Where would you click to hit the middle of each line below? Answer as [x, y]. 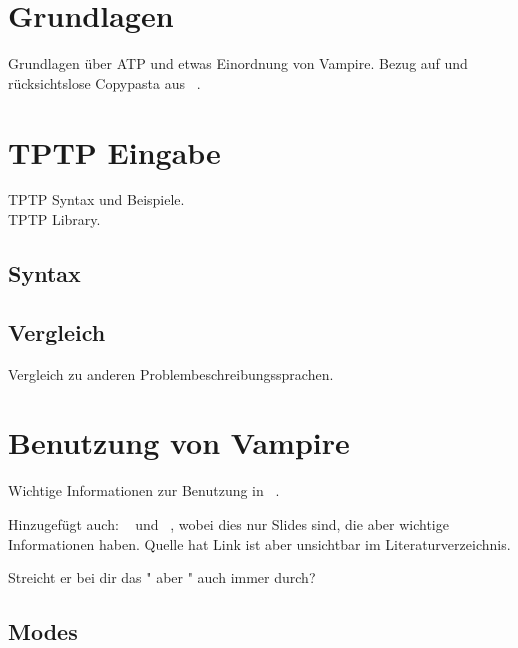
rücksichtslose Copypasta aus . [104, 82]
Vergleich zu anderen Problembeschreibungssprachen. [171, 373]
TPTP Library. [54, 219]
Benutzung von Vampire [179, 442]
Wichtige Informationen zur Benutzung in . [144, 490]
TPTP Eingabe [114, 151]
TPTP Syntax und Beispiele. [96, 199]
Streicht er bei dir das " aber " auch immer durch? [162, 577]
